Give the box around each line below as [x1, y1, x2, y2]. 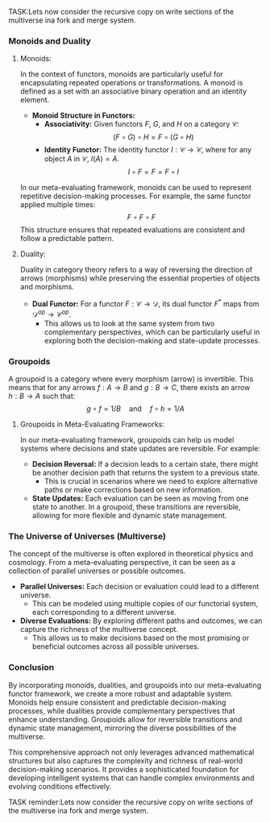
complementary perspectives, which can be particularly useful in [44, 326, 260, 337]
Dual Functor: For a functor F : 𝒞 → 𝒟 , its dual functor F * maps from [31, 297, 260, 309]
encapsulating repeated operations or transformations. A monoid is [19, 78, 243, 88]
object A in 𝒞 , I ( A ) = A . [44, 154, 119, 164]
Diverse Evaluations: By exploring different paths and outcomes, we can [19, 616, 263, 626]
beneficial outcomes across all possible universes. [31, 642, 200, 651]
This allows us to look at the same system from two [44, 318, 215, 328]
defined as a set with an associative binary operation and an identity [19, 86, 247, 96]
